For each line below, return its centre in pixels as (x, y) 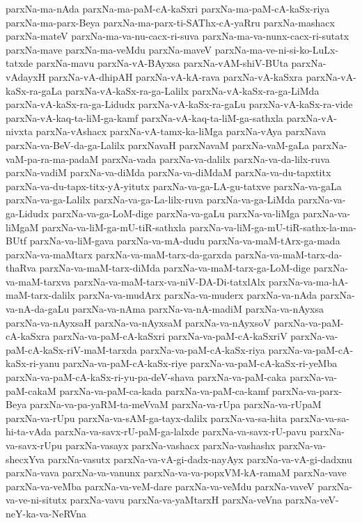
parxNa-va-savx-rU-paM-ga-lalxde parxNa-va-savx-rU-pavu (181, 431)
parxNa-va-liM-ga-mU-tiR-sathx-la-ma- (273, 227)
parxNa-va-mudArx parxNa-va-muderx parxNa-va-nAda (198, 295)
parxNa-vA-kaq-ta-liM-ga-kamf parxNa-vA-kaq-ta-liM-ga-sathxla (144, 117)
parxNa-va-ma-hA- (308, 281)
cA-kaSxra (28, 336)
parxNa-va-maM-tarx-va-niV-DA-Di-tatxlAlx (170, 281)
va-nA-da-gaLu (38, 309)
